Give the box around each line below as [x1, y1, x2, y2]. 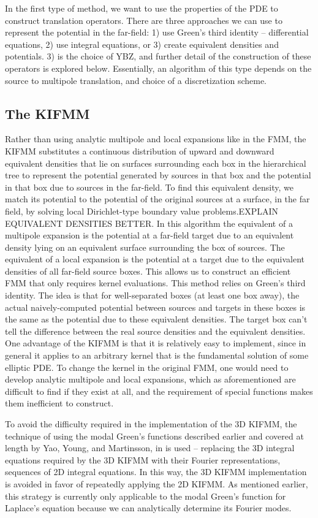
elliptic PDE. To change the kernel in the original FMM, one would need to [5, 360, 289, 373]
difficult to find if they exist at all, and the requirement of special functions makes [5, 384, 313, 397]
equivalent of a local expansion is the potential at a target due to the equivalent [5, 253, 305, 265]
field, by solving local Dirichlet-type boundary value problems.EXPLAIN [5, 204, 278, 217]
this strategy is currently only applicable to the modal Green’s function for [5, 489, 286, 502]
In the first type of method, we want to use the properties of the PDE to [5, 2, 278, 14]
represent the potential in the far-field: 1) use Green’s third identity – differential [5, 26, 309, 39]
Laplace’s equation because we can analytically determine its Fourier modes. [5, 501, 292, 514]
